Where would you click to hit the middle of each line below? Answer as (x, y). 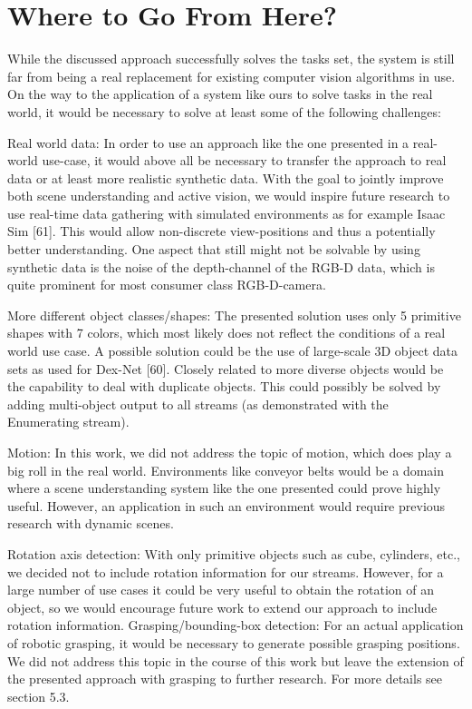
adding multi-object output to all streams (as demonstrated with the (198, 404)
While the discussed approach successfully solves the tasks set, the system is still (231, 59)
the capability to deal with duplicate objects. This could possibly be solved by (224, 386)
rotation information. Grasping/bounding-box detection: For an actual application (236, 625)
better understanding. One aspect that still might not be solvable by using (214, 249)
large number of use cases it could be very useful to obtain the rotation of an (221, 590)
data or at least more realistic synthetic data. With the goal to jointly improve (226, 177)
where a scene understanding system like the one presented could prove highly (224, 488)
